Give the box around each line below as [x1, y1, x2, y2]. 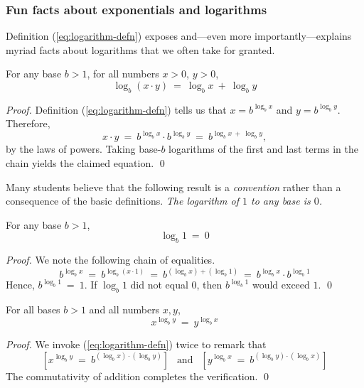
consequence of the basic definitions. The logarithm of [6, 193, 239, 208]
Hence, [6, 277, 35, 292]
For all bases [6, 302, 60, 317]
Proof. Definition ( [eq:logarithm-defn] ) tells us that [6, 102, 227, 117]
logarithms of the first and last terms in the [168, 141, 358, 156]
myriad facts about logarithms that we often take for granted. [6, 42, 275, 57]
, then [196, 277, 223, 292]
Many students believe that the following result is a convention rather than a [6, 179, 341, 194]
